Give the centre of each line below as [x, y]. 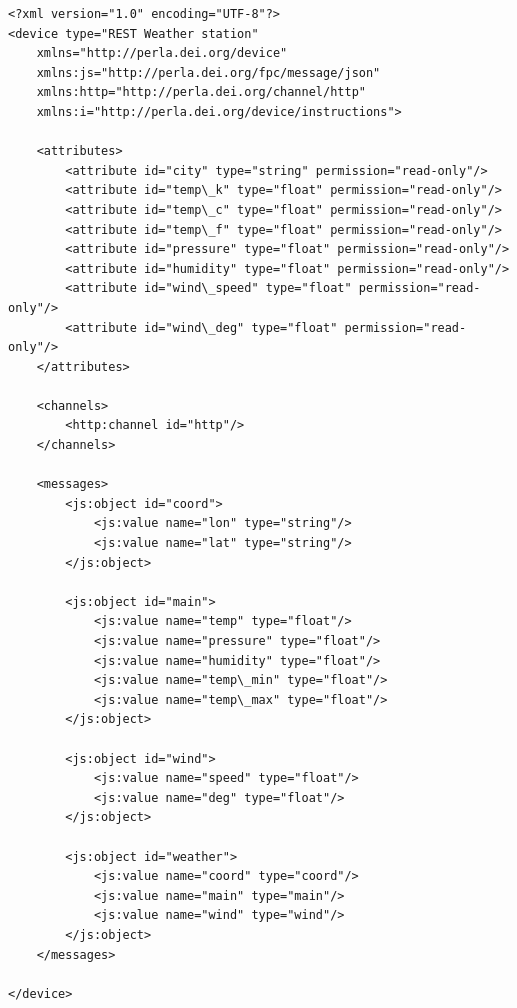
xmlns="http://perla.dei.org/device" [162, 53]
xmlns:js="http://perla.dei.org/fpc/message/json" [208, 72]
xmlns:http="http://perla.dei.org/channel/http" [201, 92]
